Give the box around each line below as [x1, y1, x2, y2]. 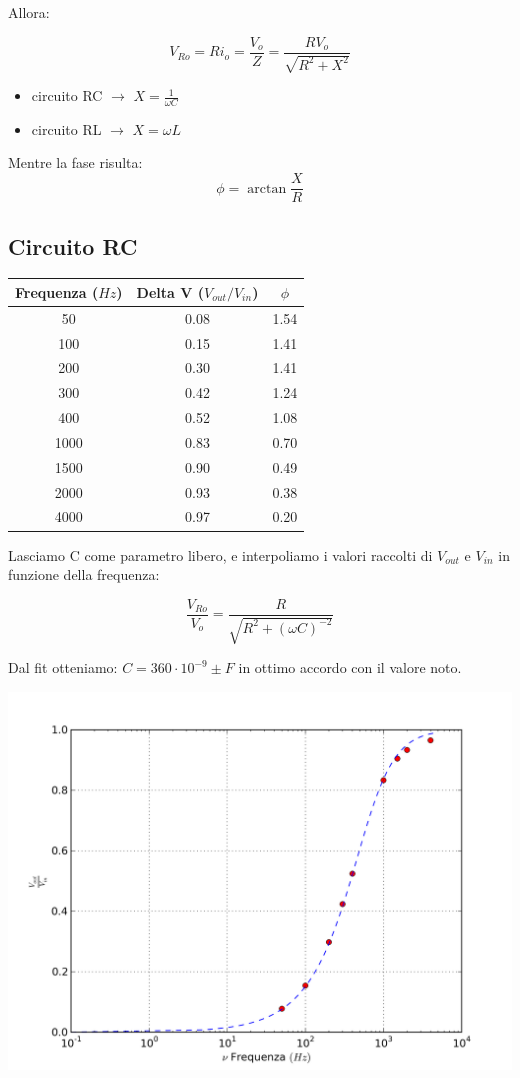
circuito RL [31, 118, 102, 139]
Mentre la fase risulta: [8, 152, 143, 173]
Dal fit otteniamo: [8, 657, 118, 678]
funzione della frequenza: [8, 564, 160, 585]
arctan [247, 181, 287, 196]
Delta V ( [136, 281, 205, 302]
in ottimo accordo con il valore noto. [238, 657, 462, 678]
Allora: [8, 2, 50, 22]
